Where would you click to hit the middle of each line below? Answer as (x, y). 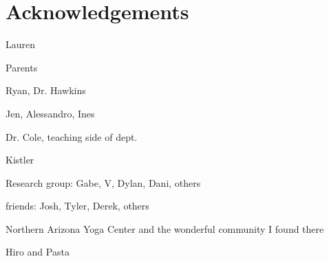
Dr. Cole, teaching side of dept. (72, 136)
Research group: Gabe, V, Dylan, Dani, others (103, 182)
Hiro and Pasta (38, 252)
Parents (22, 67)
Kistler (20, 160)
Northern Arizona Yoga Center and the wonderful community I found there (165, 228)
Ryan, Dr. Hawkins (46, 90)
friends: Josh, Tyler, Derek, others (77, 206)
